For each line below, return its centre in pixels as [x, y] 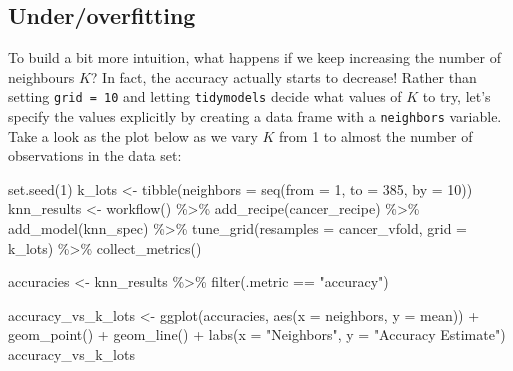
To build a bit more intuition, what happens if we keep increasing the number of [255, 57]
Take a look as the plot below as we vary [133, 135]
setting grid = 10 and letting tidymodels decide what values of [205, 96]
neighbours [41, 76]
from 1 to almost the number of [376, 135]
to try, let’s [456, 96]
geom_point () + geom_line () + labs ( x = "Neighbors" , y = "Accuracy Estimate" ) [257, 334]
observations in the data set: [95, 155]
